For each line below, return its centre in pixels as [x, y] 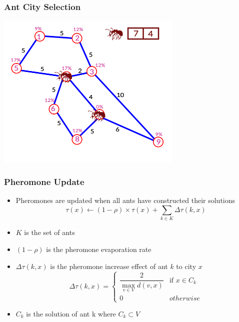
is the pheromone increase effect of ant [109, 266]
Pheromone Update [44, 182]
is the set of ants [49, 232]
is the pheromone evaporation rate [99, 249]
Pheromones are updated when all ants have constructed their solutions [125, 200]
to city [186, 266]
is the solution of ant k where [71, 314]
